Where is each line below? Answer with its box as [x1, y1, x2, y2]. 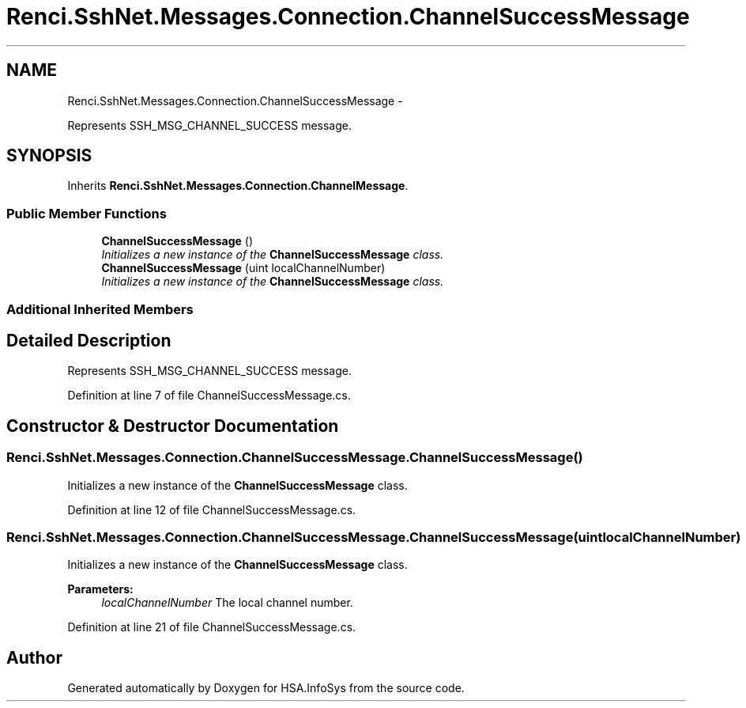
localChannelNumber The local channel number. [101, 596, 353, 610]
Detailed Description [6, 330, 171, 350]
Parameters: [67, 582, 134, 596]
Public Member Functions [6, 205, 167, 221]
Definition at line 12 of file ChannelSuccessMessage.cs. [67, 502, 356, 517]
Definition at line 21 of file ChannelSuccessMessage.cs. [67, 620, 356, 634]
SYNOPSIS [6, 146, 92, 166]
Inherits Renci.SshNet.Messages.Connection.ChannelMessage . [67, 179, 409, 193]
